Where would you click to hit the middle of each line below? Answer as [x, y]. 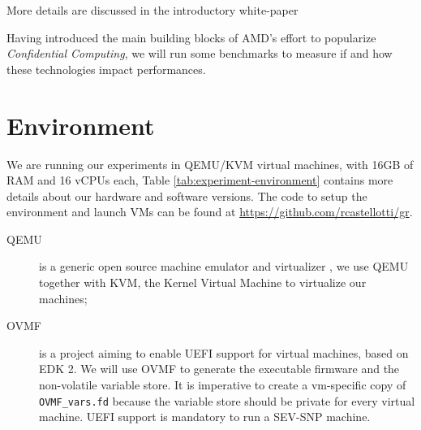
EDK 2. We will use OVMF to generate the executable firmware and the [219, 369]
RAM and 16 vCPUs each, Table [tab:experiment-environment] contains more [200, 180]
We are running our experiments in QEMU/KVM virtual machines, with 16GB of [210, 164]
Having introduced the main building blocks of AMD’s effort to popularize [191, 37]
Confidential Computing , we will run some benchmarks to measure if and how [200, 53]
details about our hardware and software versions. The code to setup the [187, 195]
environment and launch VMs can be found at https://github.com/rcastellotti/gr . [210, 212]
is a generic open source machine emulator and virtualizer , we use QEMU [224, 266]
